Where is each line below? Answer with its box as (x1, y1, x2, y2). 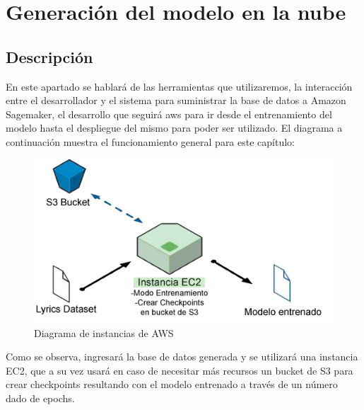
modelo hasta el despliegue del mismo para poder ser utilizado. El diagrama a (6, 120, 343, 135)
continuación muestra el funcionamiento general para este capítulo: (6, 134, 295, 149)
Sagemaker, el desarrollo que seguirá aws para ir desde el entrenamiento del (6, 106, 332, 121)
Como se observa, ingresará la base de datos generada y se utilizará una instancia (6, 349, 358, 364)
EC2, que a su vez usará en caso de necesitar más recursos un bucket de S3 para (6, 363, 353, 377)
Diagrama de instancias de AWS (34, 325, 174, 340)
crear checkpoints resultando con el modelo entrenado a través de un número (6, 377, 338, 392)
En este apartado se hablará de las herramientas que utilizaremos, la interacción (6, 79, 353, 93)
